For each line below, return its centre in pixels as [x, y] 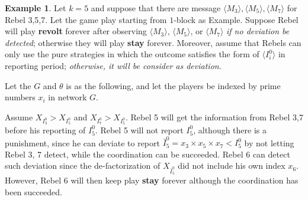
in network [68, 97]
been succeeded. [33, 191]
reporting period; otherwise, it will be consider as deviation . [113, 65]
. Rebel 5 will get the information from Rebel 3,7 [214, 117]
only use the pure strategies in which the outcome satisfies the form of [132, 54]
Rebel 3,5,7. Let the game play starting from [86, 19]
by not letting [269, 142]
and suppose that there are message [156, 8]
